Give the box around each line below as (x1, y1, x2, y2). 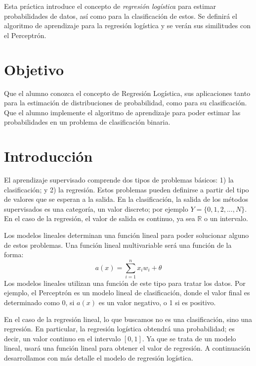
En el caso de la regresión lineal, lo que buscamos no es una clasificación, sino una (4, 314, 253, 324)
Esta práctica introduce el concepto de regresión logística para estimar (4, 1, 216, 11)
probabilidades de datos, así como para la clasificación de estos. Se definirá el (4, 10, 237, 21)
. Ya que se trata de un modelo (142, 333, 236, 343)
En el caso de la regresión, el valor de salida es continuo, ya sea (4, 213, 195, 224)
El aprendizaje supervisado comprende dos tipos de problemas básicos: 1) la (4, 175, 234, 184)
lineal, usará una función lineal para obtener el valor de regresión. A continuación (4, 343, 251, 353)
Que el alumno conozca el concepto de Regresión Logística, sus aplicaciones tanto (4, 88, 251, 98)
